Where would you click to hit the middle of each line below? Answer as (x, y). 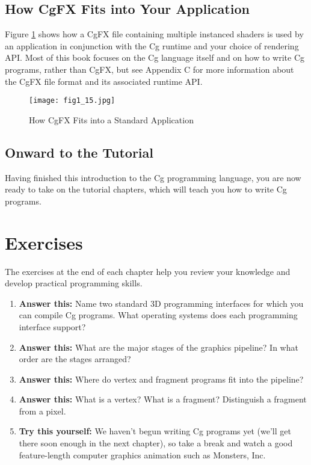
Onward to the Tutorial (79, 152)
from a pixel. (42, 411)
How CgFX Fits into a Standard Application (111, 119)
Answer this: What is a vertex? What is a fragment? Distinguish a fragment (163, 399)
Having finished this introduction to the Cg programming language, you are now (153, 177)
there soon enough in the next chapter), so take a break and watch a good (156, 443)
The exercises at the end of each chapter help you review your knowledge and (148, 271)
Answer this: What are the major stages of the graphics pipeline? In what (159, 347)
